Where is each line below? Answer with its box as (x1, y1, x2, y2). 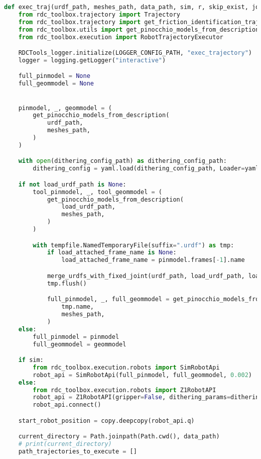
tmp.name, (61, 303, 94, 311)
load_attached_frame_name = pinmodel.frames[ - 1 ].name (61, 256, 245, 264)
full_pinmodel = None (18, 72, 90, 80)
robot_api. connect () (33, 401, 101, 409)
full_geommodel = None (18, 80, 94, 87)
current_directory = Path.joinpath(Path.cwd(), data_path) (18, 433, 220, 440)
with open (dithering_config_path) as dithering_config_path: (18, 157, 227, 165)
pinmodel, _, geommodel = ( (18, 104, 112, 112)
